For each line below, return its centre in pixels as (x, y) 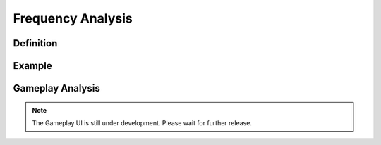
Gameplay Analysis (56, 88)
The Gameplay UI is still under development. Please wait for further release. (142, 122)
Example (32, 66)
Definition (35, 43)
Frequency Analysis (73, 18)
